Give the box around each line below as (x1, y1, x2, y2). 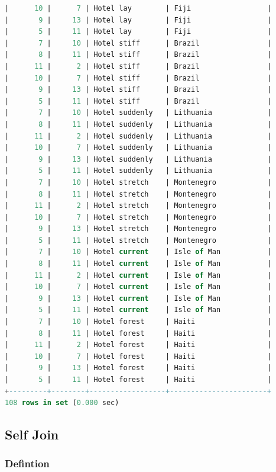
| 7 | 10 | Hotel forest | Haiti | (5, 317, 272, 326)
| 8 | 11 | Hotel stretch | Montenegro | (5, 190, 272, 198)
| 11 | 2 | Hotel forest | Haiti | (5, 341, 272, 349)
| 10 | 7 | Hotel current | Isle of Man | (5, 282, 272, 291)
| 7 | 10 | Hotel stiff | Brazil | (5, 38, 272, 47)
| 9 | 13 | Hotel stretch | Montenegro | (5, 224, 272, 233)
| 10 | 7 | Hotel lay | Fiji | (5, 4, 272, 12)
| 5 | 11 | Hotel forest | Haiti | (5, 375, 272, 384)
